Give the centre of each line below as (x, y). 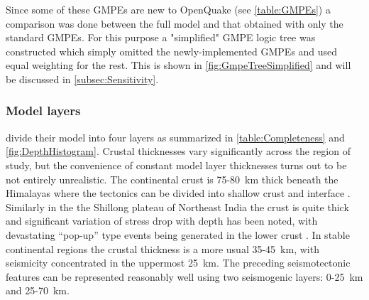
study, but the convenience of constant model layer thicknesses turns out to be (176, 165)
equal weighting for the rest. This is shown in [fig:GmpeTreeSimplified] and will (178, 65)
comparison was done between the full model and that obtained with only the (175, 23)
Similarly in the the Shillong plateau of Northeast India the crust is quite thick (177, 207)
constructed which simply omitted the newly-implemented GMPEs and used (172, 51)
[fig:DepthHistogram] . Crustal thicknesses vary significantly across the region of (178, 151)
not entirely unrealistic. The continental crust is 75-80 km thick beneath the (172, 179)
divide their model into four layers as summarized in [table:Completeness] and (175, 137)
